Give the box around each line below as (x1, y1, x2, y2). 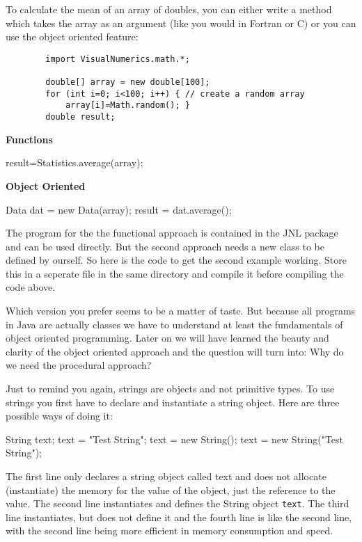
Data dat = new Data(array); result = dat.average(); (6, 202, 232, 216)
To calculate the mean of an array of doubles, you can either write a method (6, 2, 332, 16)
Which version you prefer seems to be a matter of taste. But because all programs (6, 303, 356, 318)
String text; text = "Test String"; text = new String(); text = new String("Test (6, 431, 344, 446)
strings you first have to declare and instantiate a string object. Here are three (6, 394, 340, 409)
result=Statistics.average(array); (6, 155, 143, 170)
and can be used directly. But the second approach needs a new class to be (6, 239, 324, 253)
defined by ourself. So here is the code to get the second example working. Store (6, 253, 347, 267)
